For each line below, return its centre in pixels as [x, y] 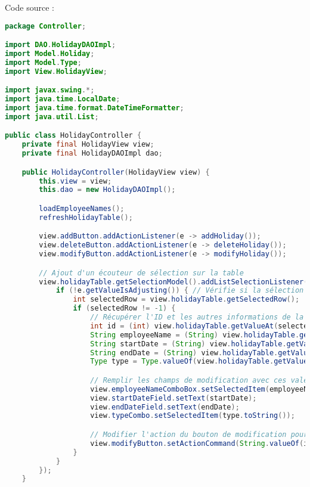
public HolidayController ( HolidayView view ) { [116, 172]
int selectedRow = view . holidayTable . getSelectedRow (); [186, 300]
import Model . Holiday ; [50, 54]
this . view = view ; [75, 181]
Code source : [30, 7]
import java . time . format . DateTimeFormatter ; [94, 108]
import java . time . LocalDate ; [63, 99]
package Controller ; [46, 26]
